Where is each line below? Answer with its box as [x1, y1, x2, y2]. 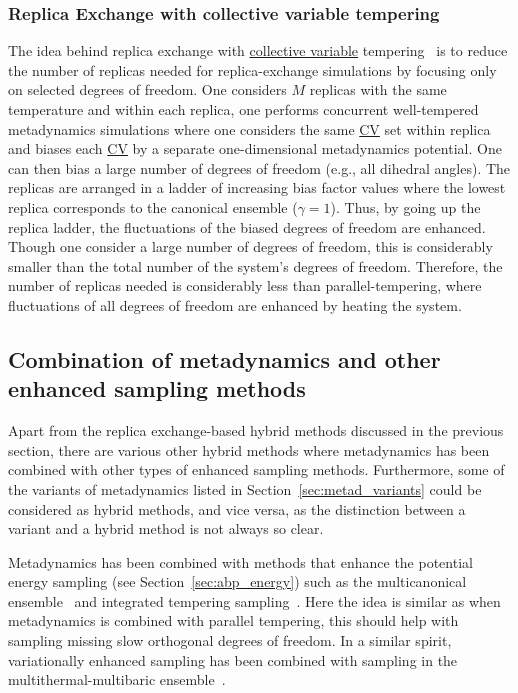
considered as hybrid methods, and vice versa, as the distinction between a [8, 498, 466, 519]
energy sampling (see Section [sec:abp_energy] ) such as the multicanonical [8, 571, 467, 592]
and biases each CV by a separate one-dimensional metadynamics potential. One [8, 138, 502, 159]
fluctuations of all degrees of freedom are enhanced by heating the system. [8, 294, 462, 315]
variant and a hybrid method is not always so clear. [8, 518, 324, 539]
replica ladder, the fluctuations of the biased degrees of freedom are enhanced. [8, 216, 486, 237]
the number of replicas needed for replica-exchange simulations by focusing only [8, 59, 497, 80]
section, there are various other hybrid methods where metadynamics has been [8, 439, 490, 460]
